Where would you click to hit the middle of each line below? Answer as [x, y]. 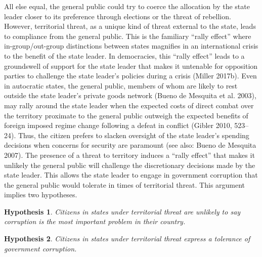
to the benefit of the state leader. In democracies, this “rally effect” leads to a [124, 55]
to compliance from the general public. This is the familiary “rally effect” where [128, 36]
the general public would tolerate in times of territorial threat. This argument [125, 184]
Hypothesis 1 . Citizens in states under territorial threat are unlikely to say [122, 211]
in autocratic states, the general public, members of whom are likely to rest [121, 85]
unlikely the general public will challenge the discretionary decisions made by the [130, 165]
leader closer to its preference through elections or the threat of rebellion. [118, 16]
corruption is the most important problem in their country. [95, 221]
